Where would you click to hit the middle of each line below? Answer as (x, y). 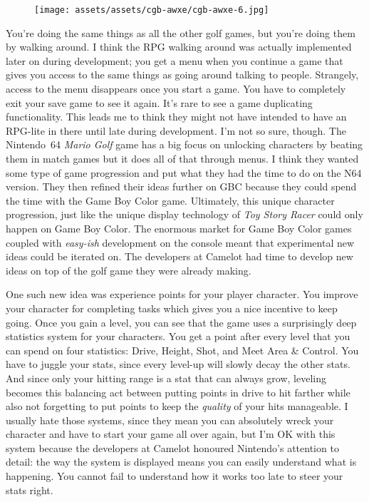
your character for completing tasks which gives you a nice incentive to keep (172, 308)
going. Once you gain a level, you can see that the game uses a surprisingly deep (181, 322)
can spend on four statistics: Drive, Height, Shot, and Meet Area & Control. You (182, 350)
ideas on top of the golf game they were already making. (129, 270)
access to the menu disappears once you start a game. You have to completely (176, 89)
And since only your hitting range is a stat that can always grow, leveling (166, 378)
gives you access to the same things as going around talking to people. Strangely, (182, 75)
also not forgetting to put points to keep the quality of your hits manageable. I (177, 406)
